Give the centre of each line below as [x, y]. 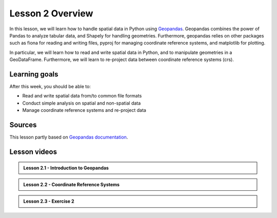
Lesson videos [33, 152]
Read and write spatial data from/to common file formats [82, 96]
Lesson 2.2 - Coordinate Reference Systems [72, 184]
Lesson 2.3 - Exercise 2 [49, 201]
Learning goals [34, 74]
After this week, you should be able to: [50, 87]
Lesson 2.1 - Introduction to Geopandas [66, 168]
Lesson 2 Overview [51, 13]
